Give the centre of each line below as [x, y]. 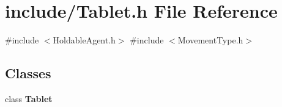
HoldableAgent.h [84, 40]
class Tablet [29, 98]
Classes [28, 73]
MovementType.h [210, 40]
